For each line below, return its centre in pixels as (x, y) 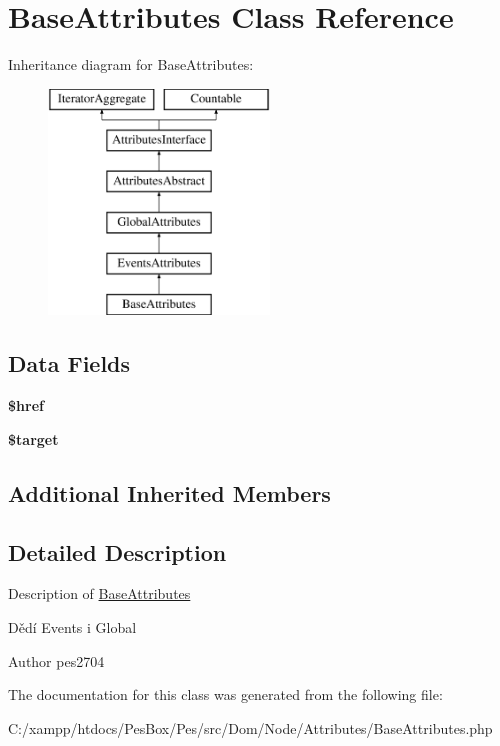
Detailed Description (117, 551)
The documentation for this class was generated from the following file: (225, 694)
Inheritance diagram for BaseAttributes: (131, 64)
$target (33, 438)
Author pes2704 (56, 660)
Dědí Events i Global (72, 627)
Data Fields (69, 363)
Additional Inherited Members (169, 492)
